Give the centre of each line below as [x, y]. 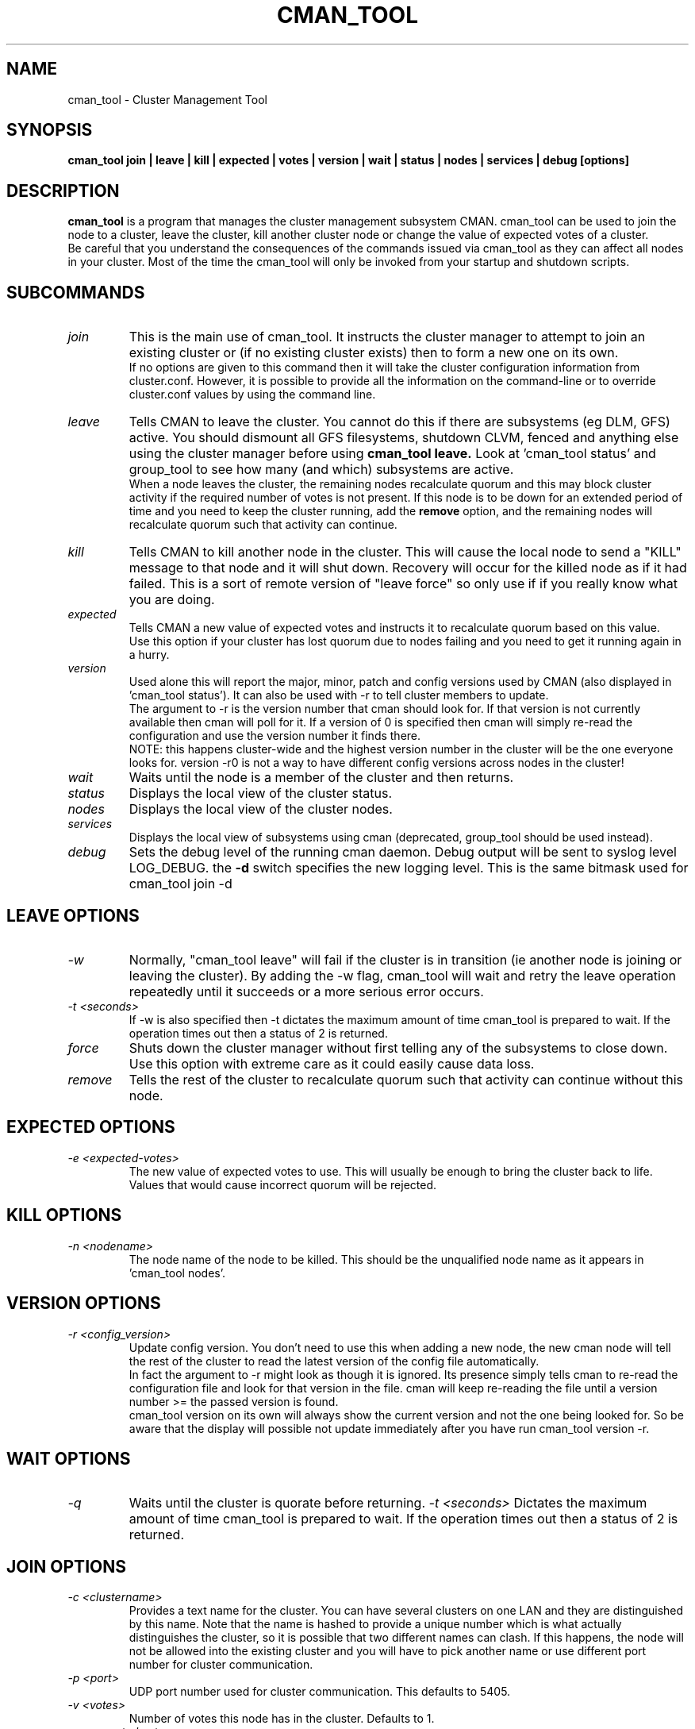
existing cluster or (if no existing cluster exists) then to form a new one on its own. [374, 353]
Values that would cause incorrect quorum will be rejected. [282, 1184]
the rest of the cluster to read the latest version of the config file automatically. [334, 1361]
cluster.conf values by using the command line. [252, 395]
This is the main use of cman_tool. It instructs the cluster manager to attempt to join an [387, 337]
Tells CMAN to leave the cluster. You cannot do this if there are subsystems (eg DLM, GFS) [399, 422]
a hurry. [149, 655]
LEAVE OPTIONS [73, 915]
